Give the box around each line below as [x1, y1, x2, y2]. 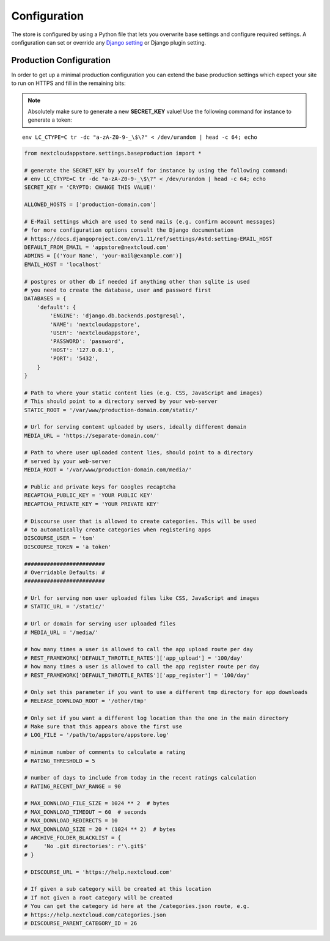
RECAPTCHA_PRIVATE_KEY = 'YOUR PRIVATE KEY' [24, 500, 160, 507]
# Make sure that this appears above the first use [24, 723, 183, 730]
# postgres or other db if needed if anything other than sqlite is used [24, 278, 250, 285]
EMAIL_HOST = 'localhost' [24, 260, 102, 268]
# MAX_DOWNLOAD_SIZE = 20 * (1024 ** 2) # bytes [24, 825, 176, 833]
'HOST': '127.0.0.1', [50, 346, 115, 353]
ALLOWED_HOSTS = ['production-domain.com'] [24, 201, 157, 208]
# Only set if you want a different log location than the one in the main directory [24, 714, 288, 721]
